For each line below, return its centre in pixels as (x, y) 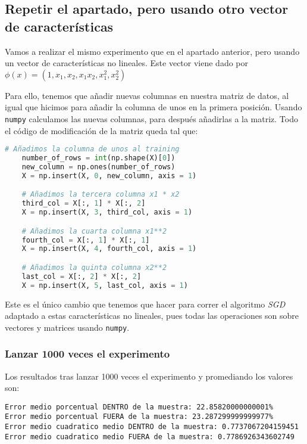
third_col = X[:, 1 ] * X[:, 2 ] (84, 204)
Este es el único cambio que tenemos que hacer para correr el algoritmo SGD (145, 304)
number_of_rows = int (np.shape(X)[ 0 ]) (98, 158)
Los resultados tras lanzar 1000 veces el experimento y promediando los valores (149, 376)
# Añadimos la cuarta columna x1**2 (94, 231)
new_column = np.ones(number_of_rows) (98, 167)
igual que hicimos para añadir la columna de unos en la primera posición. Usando (153, 107)
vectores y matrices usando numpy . (67, 327)
